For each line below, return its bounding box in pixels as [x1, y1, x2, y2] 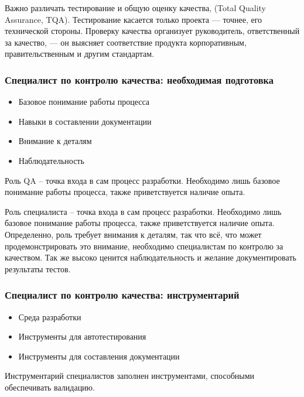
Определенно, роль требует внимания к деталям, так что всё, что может [5, 228, 262, 240]
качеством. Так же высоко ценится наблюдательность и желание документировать [5, 251, 296, 263]
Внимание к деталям [18, 135, 92, 147]
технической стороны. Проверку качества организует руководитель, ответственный [5, 25, 300, 37]
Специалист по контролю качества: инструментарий [5, 288, 240, 302]
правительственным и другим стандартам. [5, 47, 154, 60]
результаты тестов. [5, 262, 71, 275]
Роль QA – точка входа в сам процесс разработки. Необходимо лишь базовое [5, 174, 280, 186]
